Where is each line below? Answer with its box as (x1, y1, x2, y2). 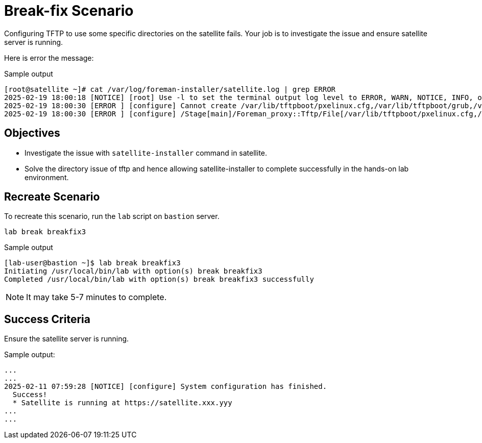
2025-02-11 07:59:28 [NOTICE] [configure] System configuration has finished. (4, 382, 327, 391)
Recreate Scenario (4, 190, 100, 204)
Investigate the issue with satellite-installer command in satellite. (25, 148, 268, 157)
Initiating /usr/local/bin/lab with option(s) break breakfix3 (4, 267, 262, 276)
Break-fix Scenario (4, 2, 134, 19)
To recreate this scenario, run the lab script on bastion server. (4, 212, 220, 221)
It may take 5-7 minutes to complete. (26, 292, 167, 303)
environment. (25, 173, 69, 182)
